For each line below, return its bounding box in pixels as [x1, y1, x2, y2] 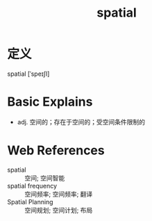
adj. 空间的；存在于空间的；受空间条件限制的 [17, 117, 146, 126]
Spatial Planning [7, 197, 53, 206]
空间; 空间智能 [24, 174, 65, 182]
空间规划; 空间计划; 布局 [24, 206, 93, 214]
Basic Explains [7, 94, 93, 110]
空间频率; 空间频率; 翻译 [24, 190, 93, 198]
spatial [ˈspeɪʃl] [7, 69, 50, 78]
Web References [7, 142, 105, 158]
